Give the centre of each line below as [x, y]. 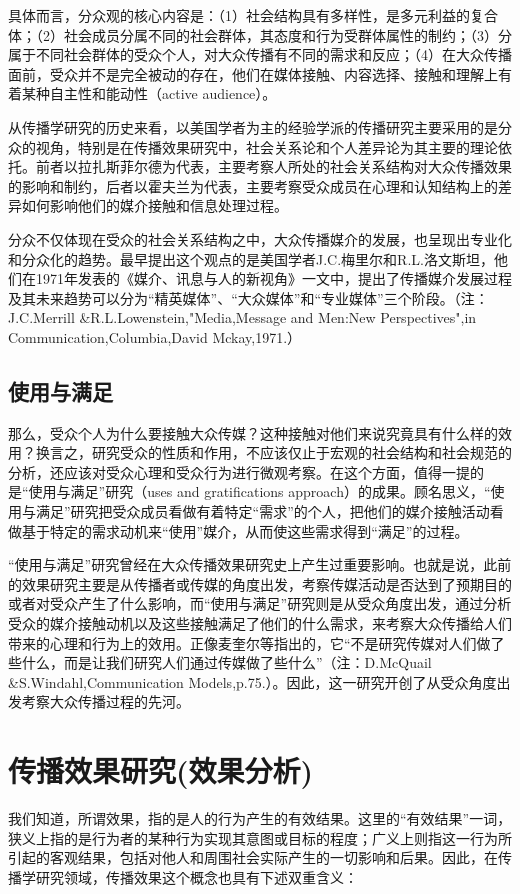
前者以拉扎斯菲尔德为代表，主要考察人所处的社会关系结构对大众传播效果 [273, 166]
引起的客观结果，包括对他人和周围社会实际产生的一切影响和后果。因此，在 [253, 857]
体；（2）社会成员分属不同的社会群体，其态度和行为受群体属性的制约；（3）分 [260, 34]
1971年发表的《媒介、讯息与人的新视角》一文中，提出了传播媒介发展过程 [273, 278]
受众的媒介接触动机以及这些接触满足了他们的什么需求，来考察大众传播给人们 [260, 623]
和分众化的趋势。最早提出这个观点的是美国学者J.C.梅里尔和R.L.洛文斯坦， [251, 258]
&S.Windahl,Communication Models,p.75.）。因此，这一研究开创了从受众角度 [252, 681]
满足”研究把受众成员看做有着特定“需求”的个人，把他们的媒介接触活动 [262, 511]
